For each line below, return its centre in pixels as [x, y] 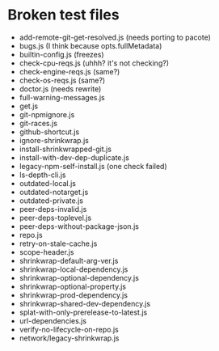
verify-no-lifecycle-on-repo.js [69, 329]
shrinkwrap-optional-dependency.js [79, 277]
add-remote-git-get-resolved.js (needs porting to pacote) [115, 37]
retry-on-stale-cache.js [58, 243]
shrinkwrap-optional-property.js [73, 286]
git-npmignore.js [47, 114]
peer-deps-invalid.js [53, 209]
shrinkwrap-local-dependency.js [74, 269]
